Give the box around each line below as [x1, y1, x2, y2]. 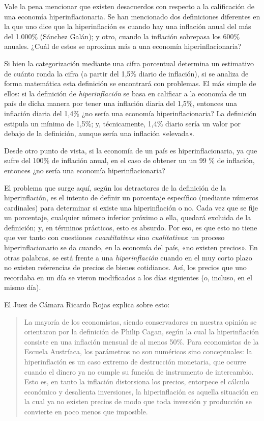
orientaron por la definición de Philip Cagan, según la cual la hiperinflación [24, 326, 259, 337]
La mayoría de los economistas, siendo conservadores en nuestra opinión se [24, 316, 257, 327]
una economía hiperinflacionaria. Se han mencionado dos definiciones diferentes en [4, 11, 260, 21]
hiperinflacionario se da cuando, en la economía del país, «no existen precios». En [4, 242, 258, 253]
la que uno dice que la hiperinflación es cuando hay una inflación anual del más [4, 21, 251, 32]
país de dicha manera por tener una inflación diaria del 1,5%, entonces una [4, 98, 238, 109]
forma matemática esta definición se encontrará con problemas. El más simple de [4, 78, 256, 89]
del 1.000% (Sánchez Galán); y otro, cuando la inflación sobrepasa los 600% [4, 31, 240, 41]
